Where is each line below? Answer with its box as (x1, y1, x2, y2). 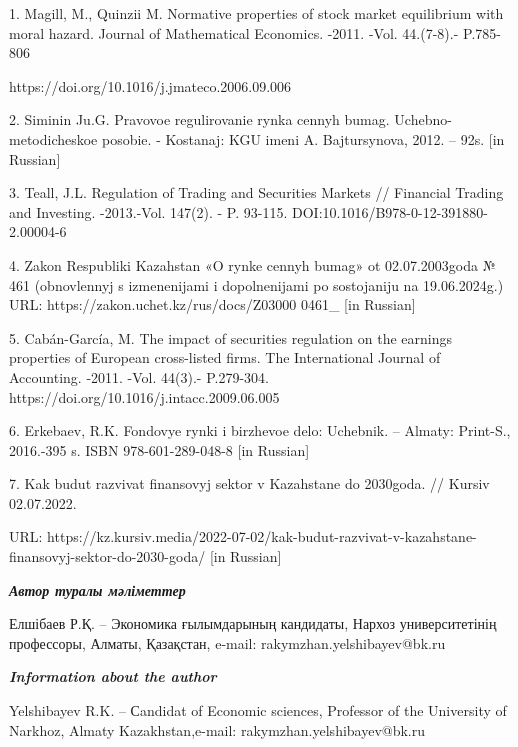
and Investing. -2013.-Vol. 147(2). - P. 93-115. (9, 201, 288, 222)
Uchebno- (394, 109, 452, 130)
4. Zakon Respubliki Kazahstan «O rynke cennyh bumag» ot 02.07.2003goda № (9, 254, 496, 275)
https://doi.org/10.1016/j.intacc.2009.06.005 (9, 386, 280, 407)
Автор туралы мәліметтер (9, 579, 186, 600)
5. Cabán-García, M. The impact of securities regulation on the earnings (9, 327, 453, 348)
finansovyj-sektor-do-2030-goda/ (9, 546, 206, 567)
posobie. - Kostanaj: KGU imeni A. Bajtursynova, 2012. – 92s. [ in (102, 128, 505, 149)
